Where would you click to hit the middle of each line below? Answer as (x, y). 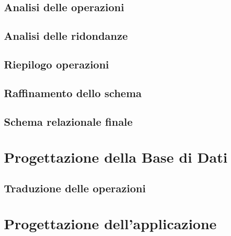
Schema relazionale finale (68, 121)
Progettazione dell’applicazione (110, 224)
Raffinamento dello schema (73, 93)
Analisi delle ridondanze (66, 36)
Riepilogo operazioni (57, 64)
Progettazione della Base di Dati (116, 157)
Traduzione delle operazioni (75, 188)
